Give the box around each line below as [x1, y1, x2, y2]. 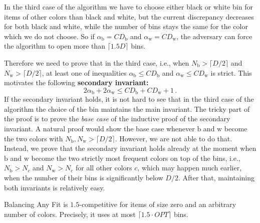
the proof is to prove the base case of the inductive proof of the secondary [4, 113, 230, 124]
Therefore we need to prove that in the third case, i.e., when [4, 57, 189, 68]
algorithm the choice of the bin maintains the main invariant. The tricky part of [4, 103, 250, 114]
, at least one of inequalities [42, 67, 127, 78]
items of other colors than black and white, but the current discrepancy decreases [4, 11, 254, 22]
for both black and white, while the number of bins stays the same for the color [4, 21, 248, 32]
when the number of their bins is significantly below [4, 172, 163, 182]
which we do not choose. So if [4, 31, 95, 41]
